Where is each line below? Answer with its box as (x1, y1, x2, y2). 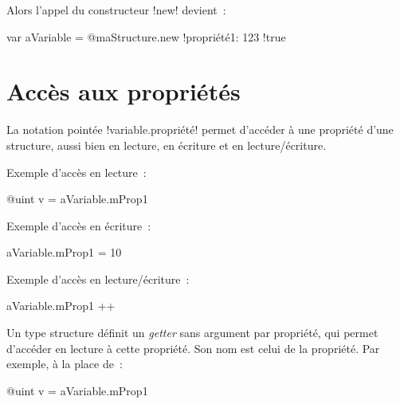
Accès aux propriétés (6, 75, 241, 108)
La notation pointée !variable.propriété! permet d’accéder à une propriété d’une (6, 121, 394, 138)
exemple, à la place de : (6, 355, 123, 372)
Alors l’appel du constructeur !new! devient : (6, 2, 226, 18)
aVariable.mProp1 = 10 (6, 244, 122, 261)
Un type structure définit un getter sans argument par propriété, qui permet (6, 324, 378, 341)
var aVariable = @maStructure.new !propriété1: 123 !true (6, 28, 286, 45)
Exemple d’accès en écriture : (6, 217, 151, 233)
